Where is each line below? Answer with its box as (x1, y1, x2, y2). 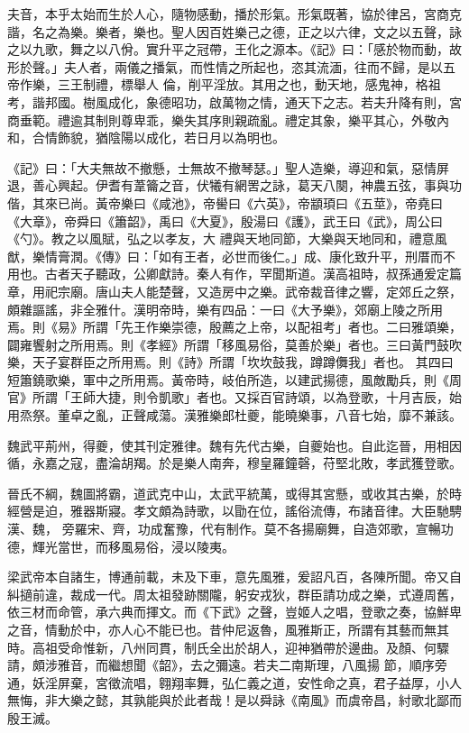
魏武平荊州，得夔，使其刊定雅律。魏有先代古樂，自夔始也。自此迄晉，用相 (7, 435, 449, 454)
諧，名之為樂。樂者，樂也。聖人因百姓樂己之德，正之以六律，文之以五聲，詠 (7, 22, 462, 41)
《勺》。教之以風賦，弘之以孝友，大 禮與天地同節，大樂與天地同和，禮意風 (7, 229, 447, 248)
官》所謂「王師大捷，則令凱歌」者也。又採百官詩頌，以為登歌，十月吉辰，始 (7, 388, 462, 407)
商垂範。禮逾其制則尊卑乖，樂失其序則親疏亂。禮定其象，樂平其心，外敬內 (7, 110, 449, 129)
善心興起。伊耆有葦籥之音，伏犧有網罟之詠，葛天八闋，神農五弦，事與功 (32, 176, 462, 195)
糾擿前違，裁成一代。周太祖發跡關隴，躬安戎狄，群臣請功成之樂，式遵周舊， (7, 584, 462, 603)
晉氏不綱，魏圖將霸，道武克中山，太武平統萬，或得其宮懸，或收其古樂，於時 (7, 483, 462, 502)
